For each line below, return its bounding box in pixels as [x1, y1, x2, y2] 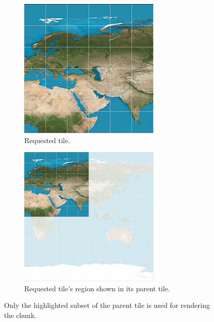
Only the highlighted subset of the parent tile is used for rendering [4, 300, 210, 310]
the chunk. [4, 309, 37, 320]
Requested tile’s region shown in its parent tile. [24, 283, 170, 293]
